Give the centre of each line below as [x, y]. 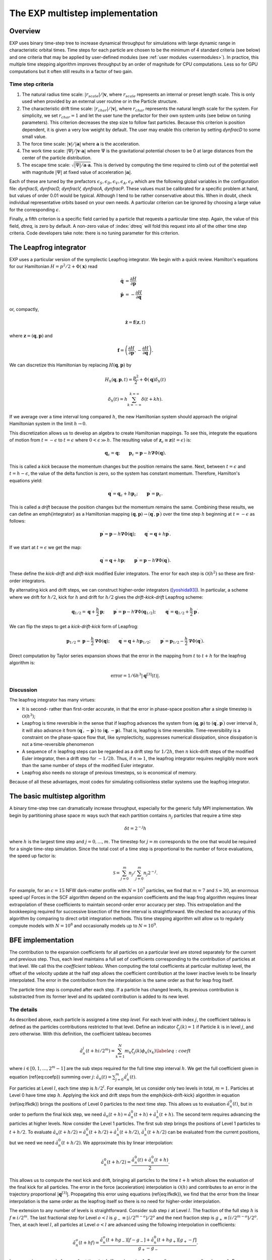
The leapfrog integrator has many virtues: [52, 700]
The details [23, 1010]
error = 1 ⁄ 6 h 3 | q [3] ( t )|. [135, 675]
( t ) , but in [243, 1104]
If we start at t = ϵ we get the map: [46, 547]
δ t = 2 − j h [135, 828]
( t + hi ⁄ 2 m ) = [100, 1051]
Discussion [23, 689]
